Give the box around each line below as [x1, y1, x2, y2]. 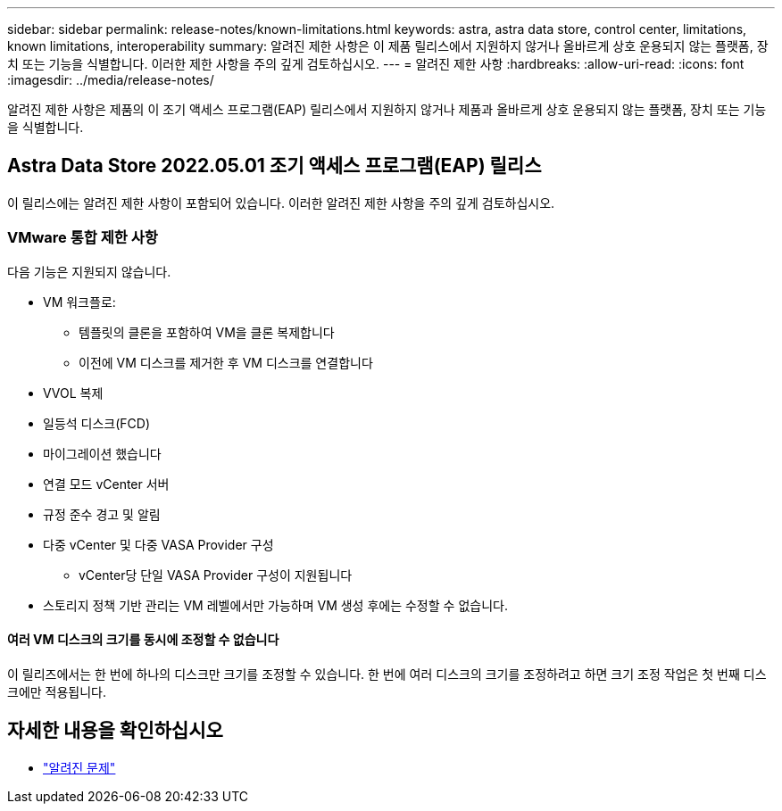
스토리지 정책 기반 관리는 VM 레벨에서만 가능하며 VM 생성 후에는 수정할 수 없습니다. [43, 597, 508, 613]
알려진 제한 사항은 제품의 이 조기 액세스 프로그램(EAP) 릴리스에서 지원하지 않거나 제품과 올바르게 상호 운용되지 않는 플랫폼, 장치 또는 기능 [7, 102, 767, 117]
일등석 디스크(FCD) [43, 415, 151, 431]
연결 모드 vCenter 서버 [43, 476, 170, 492]
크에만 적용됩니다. [7, 683, 107, 699]
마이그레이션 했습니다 [43, 445, 162, 461]
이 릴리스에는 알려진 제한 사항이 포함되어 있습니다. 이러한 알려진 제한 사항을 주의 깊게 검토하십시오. [7, 194, 555, 211]
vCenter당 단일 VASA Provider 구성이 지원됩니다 [79, 567, 353, 583]
